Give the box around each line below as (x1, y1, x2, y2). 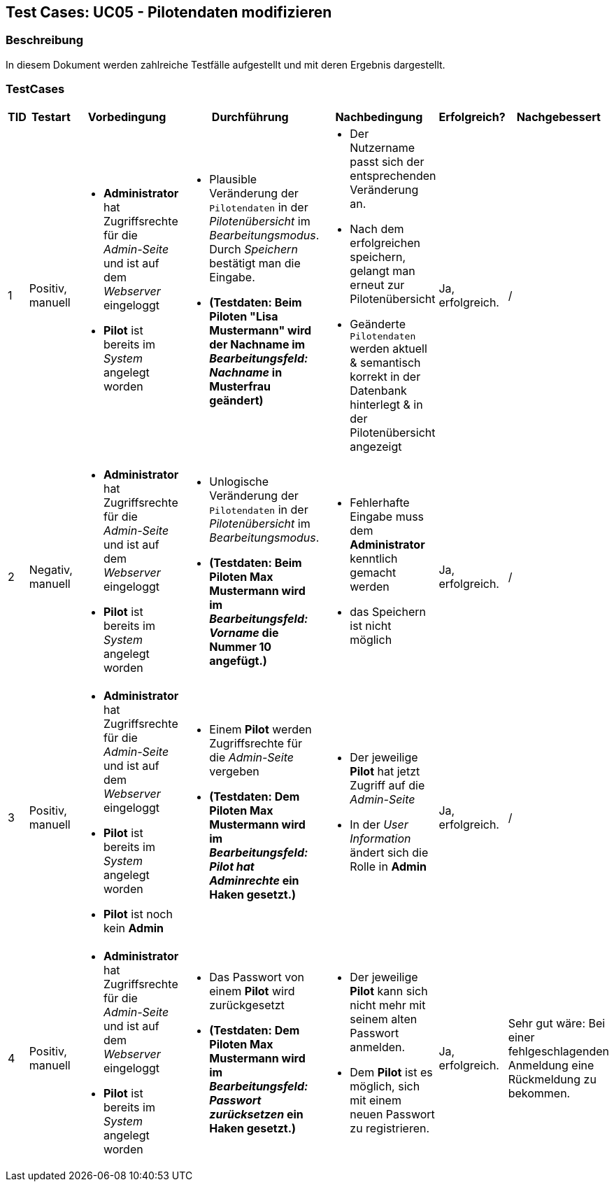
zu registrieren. (350, 1121, 430, 1135)
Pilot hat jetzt (350, 764, 420, 778)
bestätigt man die (209, 256, 301, 271)
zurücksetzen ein (209, 1107, 304, 1121)
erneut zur (350, 277, 405, 292)
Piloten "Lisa (209, 309, 278, 324)
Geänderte (350, 316, 406, 331)
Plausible (209, 172, 257, 187)
